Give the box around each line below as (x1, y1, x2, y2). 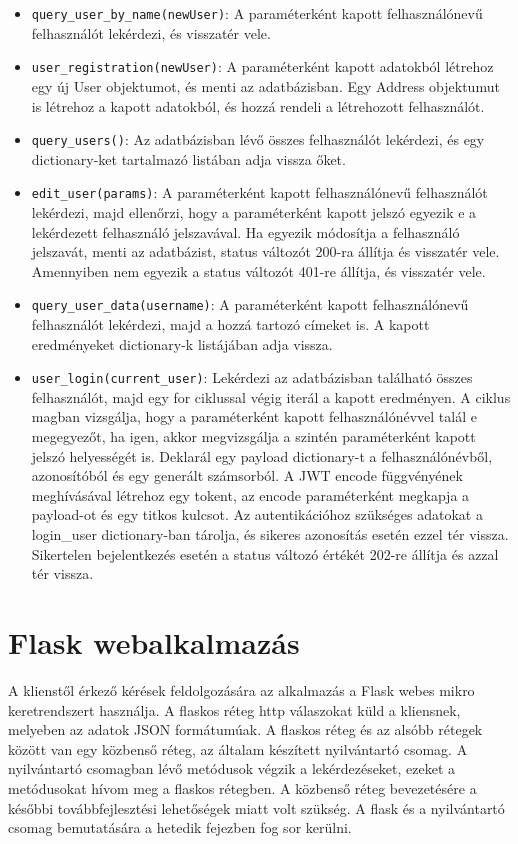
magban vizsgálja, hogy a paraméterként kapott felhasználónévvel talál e (31, 406, 477, 427)
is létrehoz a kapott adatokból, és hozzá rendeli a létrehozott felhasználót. (31, 95, 485, 116)
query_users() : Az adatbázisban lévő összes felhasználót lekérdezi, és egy (31, 129, 485, 150)
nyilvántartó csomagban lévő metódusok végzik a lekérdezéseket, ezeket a (8, 758, 456, 779)
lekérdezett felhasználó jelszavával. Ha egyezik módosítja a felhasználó (31, 221, 460, 242)
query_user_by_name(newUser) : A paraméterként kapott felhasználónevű (31, 3, 483, 23)
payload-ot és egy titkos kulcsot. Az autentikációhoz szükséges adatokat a (31, 504, 483, 525)
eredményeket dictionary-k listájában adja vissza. (31, 333, 333, 354)
